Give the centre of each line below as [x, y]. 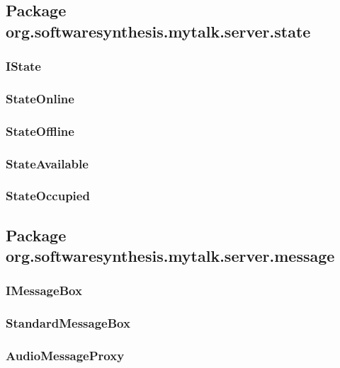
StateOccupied [48, 196]
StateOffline [40, 131]
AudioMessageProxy [65, 356]
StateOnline [40, 98]
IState [23, 66]
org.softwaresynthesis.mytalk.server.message [170, 256]
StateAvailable [47, 163]
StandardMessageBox [68, 323]
